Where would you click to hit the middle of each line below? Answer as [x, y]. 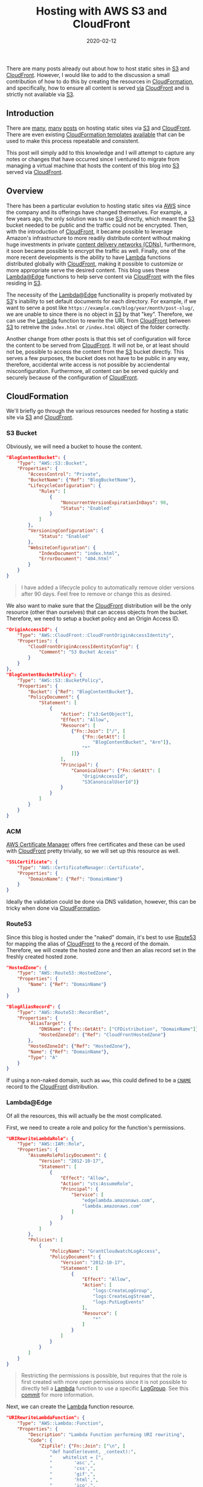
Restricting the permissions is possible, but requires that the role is [104, 1375]
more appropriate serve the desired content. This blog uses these [88, 270]
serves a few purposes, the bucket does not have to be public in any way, [98, 358]
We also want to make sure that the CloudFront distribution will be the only [99, 605]
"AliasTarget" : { [50, 1024]
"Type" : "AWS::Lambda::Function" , [60, 1423]
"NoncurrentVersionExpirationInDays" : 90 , [114, 502]
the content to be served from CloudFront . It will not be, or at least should [98, 345]
